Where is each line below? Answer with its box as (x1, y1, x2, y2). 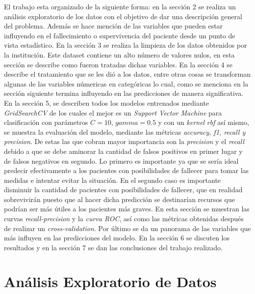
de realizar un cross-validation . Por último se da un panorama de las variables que (4, 223, 251, 233)
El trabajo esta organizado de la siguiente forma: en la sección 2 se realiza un (4, 1, 236, 11)
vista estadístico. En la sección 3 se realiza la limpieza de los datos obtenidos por (4, 40, 247, 50)
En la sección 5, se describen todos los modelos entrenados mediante (4, 97, 209, 108)
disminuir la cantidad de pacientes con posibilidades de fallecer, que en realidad (4, 184, 243, 195)
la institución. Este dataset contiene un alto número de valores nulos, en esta (4, 49, 235, 59)
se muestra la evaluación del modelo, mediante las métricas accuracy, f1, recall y (4, 126, 246, 137)
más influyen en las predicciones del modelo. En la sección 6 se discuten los (4, 233, 229, 243)
